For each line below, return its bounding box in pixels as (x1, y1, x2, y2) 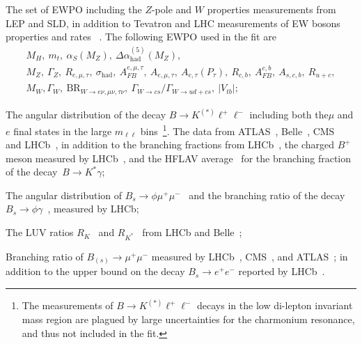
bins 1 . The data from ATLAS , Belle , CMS (140, 121, 335, 138)
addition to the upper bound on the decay (6, 264, 185, 279)
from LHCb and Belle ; (142, 225, 242, 240)
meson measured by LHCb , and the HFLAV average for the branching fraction (6, 150, 352, 165)
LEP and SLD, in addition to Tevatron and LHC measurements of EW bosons (6, 15, 340, 30)
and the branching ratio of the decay (189, 187, 345, 202)
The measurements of (22, 298, 113, 313)
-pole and (151, 2, 192, 16)
